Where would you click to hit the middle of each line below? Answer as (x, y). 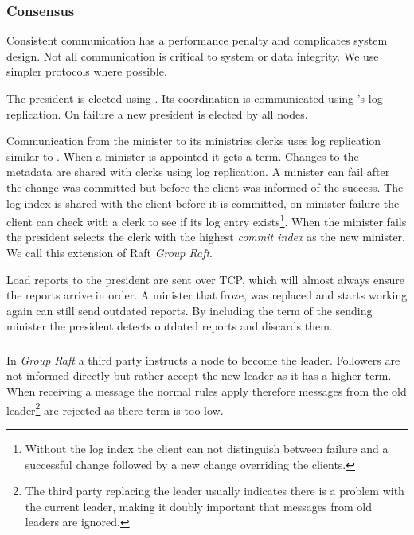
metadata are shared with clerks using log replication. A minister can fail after (198, 172)
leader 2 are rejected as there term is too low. (115, 408)
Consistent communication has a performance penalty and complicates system (197, 40)
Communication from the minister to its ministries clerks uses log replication (194, 141)
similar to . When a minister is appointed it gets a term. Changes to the (183, 156)
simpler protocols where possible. (87, 71)
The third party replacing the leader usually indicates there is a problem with (215, 491)
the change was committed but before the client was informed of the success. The (205, 187)
